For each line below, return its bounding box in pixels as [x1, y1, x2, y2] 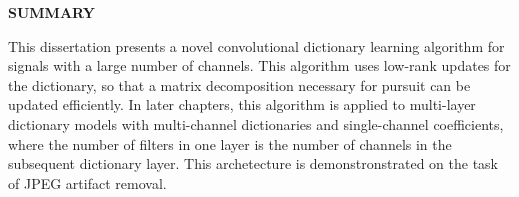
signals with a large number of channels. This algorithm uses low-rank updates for [8, 55, 511, 76]
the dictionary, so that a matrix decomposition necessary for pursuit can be [8, 74, 471, 95]
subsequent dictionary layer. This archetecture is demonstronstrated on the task [8, 153, 498, 174]
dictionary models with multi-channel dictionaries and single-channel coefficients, [8, 113, 504, 134]
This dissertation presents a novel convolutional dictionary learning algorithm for [8, 35, 505, 56]
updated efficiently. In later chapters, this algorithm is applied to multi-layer [8, 94, 476, 115]
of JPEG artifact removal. [8, 172, 167, 193]
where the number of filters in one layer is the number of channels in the [8, 133, 452, 154]
